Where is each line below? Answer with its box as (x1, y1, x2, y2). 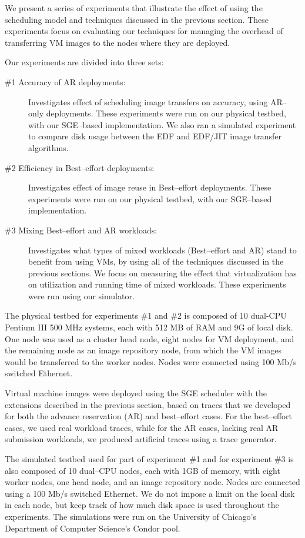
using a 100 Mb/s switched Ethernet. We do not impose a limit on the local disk (5, 487, 295, 499)
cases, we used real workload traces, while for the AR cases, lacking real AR (5, 421, 279, 433)
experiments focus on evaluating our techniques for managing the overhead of (5, 25, 283, 37)
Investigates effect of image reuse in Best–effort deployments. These (28, 181, 272, 193)
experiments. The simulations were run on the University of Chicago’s (5, 510, 256, 522)
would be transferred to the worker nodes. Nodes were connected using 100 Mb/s (5, 355, 297, 367)
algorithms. (28, 141, 69, 153)
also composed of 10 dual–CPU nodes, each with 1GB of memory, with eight (5, 464, 280, 476)
